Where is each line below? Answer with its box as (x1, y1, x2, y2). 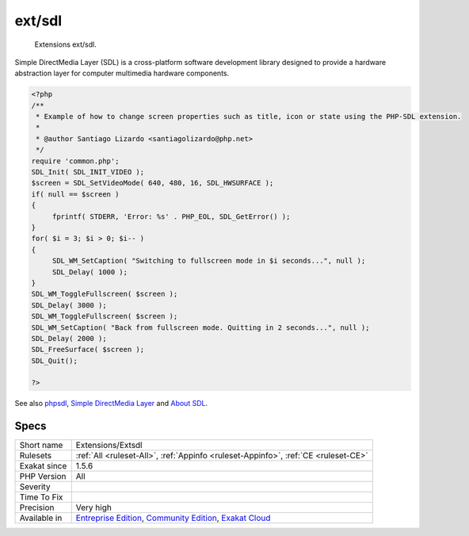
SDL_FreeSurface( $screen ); (31, 345, 145, 354)
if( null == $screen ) (31, 190, 120, 198)
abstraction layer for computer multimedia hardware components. (14, 68, 230, 78)
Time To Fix (19, 492, 63, 503)
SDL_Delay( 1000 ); (51, 267, 128, 277)
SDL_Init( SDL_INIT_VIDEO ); (31, 167, 145, 177)
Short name (19, 440, 63, 451)
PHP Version (19, 471, 67, 482)
